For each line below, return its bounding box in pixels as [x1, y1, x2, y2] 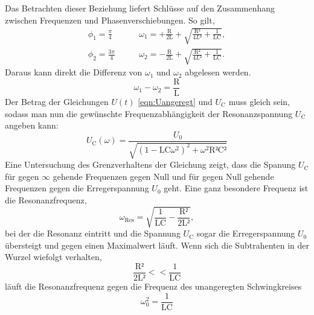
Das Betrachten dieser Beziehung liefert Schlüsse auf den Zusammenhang [5, 2, 275, 14]
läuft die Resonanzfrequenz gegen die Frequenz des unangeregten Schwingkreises [5, 280, 302, 292]
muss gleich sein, [228, 95, 290, 107]
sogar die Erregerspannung [196, 227, 295, 240]
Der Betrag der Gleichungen [5, 95, 109, 107]
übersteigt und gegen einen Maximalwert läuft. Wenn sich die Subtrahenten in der [5, 238, 309, 251]
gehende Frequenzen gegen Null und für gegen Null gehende [53, 170, 274, 182]
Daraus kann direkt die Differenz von [5, 66, 143, 78]
